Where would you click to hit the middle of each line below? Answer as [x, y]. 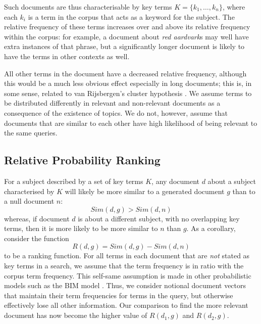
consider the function [37, 238]
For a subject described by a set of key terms [74, 181]
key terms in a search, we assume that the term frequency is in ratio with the [124, 266]
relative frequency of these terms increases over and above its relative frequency [127, 27]
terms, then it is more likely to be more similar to [81, 228]
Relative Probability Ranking [82, 160]
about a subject [232, 181]
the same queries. [31, 133]
